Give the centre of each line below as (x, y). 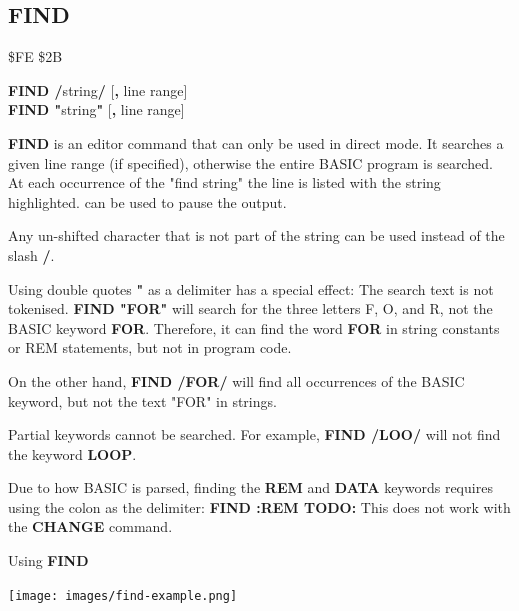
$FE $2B (35, 56)
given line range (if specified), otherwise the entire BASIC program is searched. (250, 162)
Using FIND (48, 560)
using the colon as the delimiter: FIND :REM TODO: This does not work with (259, 506)
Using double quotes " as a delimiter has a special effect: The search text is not (251, 288)
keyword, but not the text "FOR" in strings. (142, 400)
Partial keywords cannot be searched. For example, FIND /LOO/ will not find (254, 434)
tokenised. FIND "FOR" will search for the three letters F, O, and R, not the (250, 308)
